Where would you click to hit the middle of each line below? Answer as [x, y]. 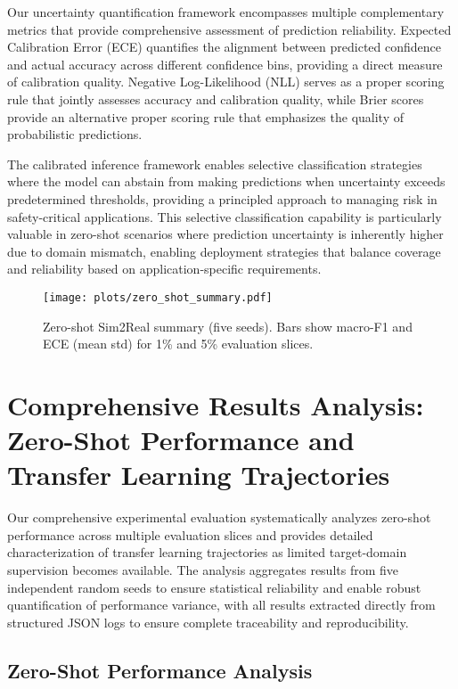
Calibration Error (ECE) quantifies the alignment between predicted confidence [225, 47]
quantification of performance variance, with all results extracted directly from [221, 605]
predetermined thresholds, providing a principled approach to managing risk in [222, 198]
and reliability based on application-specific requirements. [164, 269]
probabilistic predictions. [75, 134]
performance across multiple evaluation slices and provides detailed [190, 534]
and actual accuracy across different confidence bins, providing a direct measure [225, 64]
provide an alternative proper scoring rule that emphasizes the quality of [205, 116]
